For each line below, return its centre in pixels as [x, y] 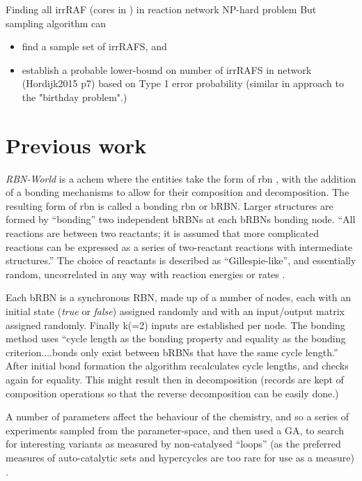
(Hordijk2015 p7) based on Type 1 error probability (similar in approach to [183, 83]
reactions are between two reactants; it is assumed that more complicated [163, 233]
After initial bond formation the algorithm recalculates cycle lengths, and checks [177, 366]
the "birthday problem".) [74, 97]
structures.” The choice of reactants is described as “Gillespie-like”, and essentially [181, 260]
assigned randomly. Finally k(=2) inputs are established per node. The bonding [175, 325]
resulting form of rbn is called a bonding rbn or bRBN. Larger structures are [170, 205]
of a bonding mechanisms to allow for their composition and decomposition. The [178, 192]
